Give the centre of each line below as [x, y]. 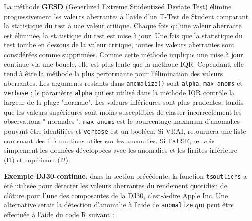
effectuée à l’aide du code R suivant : [59, 214]
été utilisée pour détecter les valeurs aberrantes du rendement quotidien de [116, 185]
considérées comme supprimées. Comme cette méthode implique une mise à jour [124, 54]
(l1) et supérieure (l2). [37, 159]
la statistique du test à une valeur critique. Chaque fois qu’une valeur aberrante [123, 26]
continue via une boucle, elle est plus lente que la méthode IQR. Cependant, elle [124, 64]
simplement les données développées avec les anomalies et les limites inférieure [121, 150]
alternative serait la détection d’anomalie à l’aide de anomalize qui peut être [119, 205]
